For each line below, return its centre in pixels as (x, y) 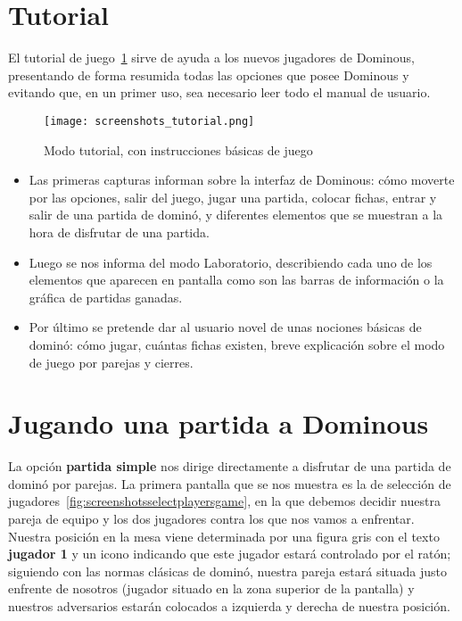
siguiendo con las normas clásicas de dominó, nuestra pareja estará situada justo (227, 571)
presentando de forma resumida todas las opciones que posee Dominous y (209, 75)
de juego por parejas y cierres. (111, 362)
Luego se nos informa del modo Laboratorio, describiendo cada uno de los (231, 262)
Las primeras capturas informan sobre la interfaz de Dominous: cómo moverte (242, 180)
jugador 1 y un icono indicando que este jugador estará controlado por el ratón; (230, 554)
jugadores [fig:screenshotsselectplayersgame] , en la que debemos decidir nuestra (224, 501)
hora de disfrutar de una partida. (119, 232)
